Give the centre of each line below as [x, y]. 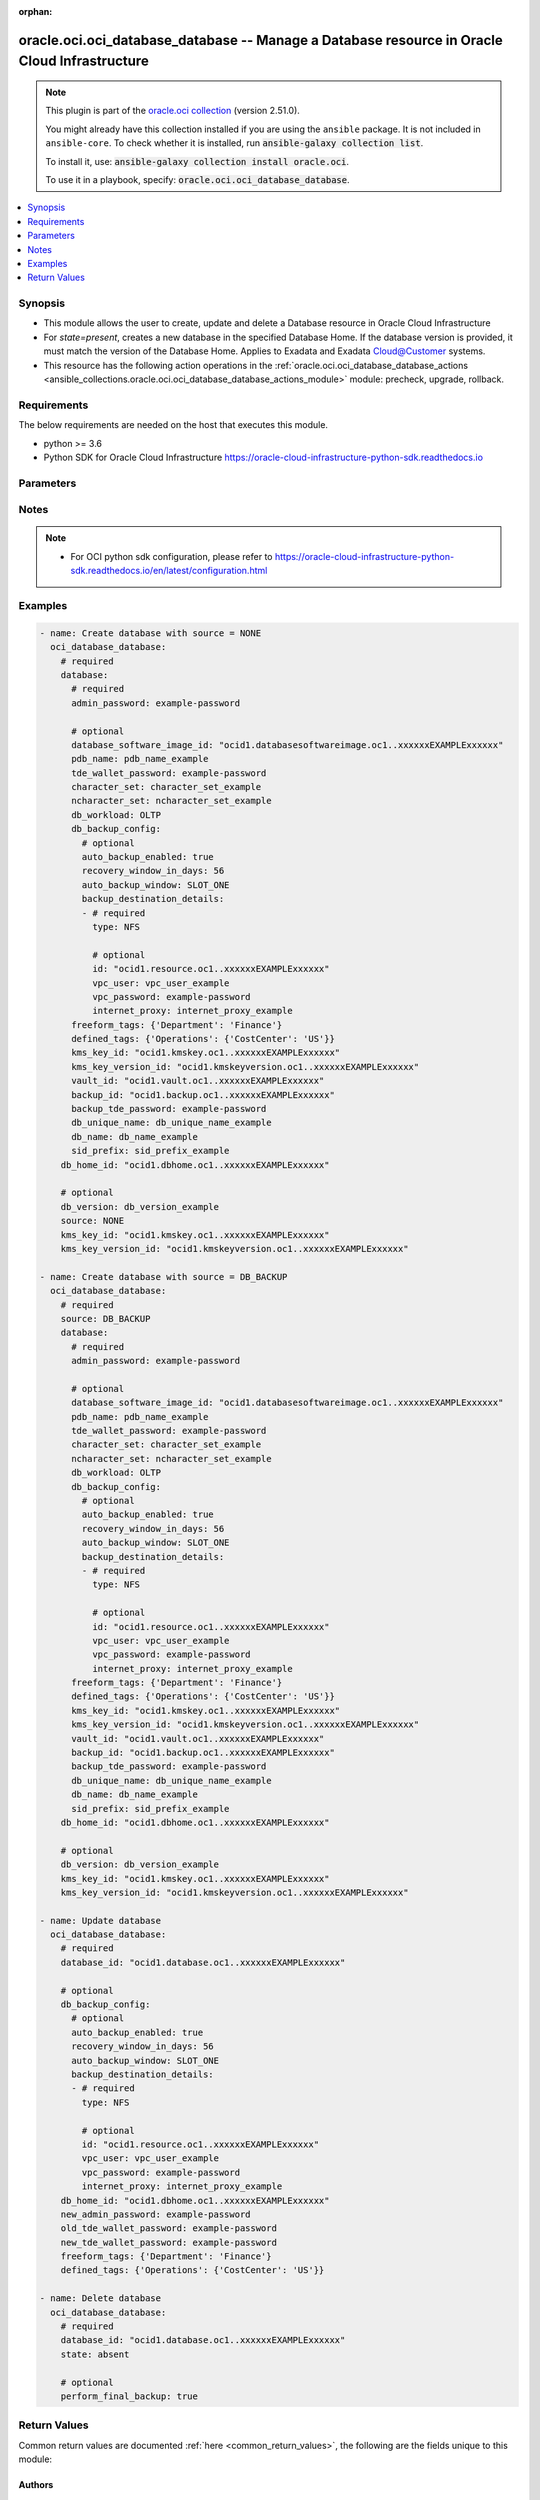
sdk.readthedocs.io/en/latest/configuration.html [169, 571]
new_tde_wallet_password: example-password [168, 2242]
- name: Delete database [100, 2298]
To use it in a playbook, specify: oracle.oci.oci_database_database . [197, 179]
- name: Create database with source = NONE [150, 633]
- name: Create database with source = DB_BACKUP [163, 1276]
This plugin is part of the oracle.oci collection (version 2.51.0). [172, 111]
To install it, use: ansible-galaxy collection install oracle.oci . [197, 161]
